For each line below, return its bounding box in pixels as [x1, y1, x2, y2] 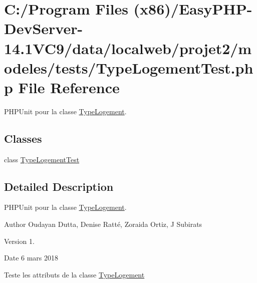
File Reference [18, 77, 120, 97]
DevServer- [4, 18, 83, 39]
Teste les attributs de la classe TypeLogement [4, 269, 145, 279]
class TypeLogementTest [4, 154, 80, 164]
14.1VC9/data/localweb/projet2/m [4, 38, 252, 58]
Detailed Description [4, 178, 114, 194]
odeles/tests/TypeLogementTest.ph [4, 57, 253, 78]
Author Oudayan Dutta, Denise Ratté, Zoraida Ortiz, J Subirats [4, 219, 202, 229]
